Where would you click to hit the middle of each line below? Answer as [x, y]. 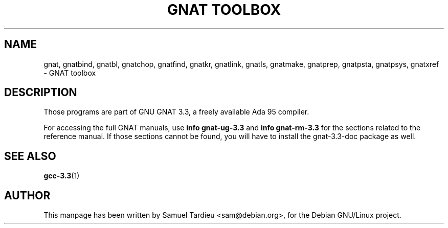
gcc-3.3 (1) [62, 176]
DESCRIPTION [41, 93]
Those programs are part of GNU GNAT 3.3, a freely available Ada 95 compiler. [176, 112]
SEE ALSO [30, 156]
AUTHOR [27, 195]
